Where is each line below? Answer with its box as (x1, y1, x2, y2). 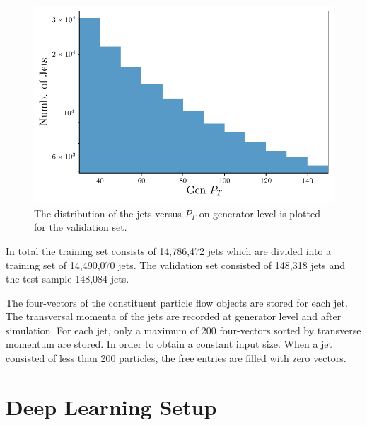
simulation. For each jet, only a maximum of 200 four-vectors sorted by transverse (6, 322, 361, 337)
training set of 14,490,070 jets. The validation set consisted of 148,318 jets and (6, 257, 345, 272)
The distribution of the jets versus (34, 205, 182, 220)
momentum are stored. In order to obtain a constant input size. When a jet (6, 336, 332, 351)
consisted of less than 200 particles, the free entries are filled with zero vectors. (6, 351, 346, 365)
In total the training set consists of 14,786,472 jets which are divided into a (6, 243, 332, 258)
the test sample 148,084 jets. (6, 271, 129, 286)
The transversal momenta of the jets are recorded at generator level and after (6, 309, 342, 324)
